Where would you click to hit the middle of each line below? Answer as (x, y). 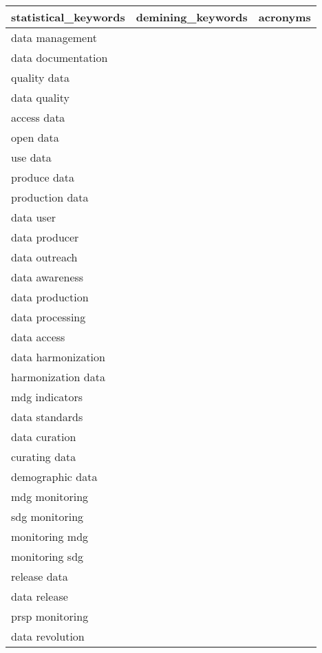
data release (40, 596)
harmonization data (58, 377)
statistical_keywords (68, 17)
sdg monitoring (47, 516)
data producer (45, 237)
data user (34, 217)
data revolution (48, 636)
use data (31, 157)
